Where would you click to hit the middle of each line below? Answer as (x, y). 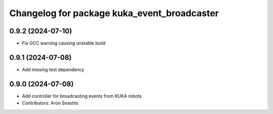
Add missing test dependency (53, 69)
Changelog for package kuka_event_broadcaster (114, 13)
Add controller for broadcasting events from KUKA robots (82, 96)
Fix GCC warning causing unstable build (64, 43)
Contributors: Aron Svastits (50, 103)
